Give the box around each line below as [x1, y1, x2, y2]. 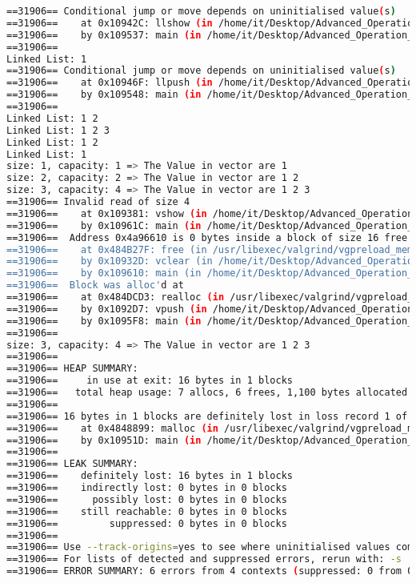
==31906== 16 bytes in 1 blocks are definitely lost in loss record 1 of [6, 410, 408, 422]
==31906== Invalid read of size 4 [6, 196, 190, 207]
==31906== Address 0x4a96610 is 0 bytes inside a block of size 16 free [6, 231, 408, 243]
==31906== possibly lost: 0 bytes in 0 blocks [6, 493, 287, 505]
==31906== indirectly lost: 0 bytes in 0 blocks [6, 482, 287, 493]
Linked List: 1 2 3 [6, 124, 110, 136]
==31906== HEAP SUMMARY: [6, 363, 138, 375]
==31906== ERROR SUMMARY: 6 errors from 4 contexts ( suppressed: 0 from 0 [6, 565, 414, 577]
